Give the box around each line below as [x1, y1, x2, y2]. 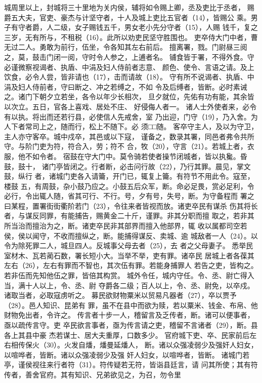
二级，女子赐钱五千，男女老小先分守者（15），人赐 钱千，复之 [53, 22, 258, 32]
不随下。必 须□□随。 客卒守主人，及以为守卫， [103, 121, 258, 132]
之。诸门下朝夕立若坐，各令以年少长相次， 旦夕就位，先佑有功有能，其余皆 [4, 91, 254, 102]
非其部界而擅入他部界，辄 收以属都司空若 [110, 220, 247, 231]
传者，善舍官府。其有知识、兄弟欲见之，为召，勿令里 [4, 369, 181, 379]
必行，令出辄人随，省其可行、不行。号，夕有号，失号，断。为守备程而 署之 [4, 190, 254, 201]
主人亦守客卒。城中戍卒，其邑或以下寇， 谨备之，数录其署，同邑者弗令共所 [4, 131, 254, 141]
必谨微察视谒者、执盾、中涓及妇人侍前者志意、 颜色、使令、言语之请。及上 [4, 61, 254, 72]
